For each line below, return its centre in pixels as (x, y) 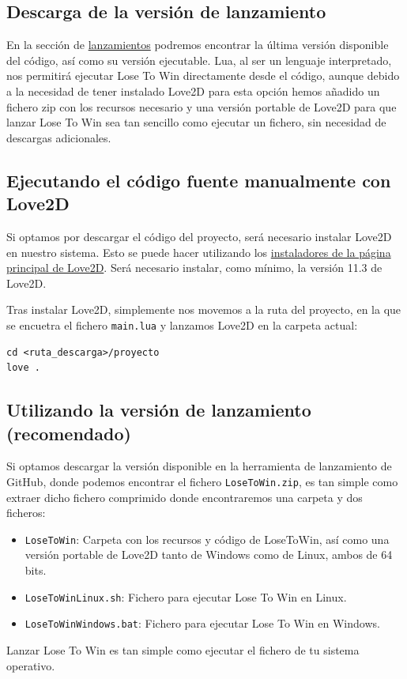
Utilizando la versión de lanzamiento (159, 410)
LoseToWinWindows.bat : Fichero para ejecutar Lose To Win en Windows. (202, 623)
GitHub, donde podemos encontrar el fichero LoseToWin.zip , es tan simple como (202, 481)
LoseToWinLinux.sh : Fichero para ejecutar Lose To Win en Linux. (186, 596)
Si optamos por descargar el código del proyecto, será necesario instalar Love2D (199, 236)
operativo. (31, 665)
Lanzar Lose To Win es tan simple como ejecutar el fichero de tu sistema (183, 649)
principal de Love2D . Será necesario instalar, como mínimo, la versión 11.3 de (194, 268)
